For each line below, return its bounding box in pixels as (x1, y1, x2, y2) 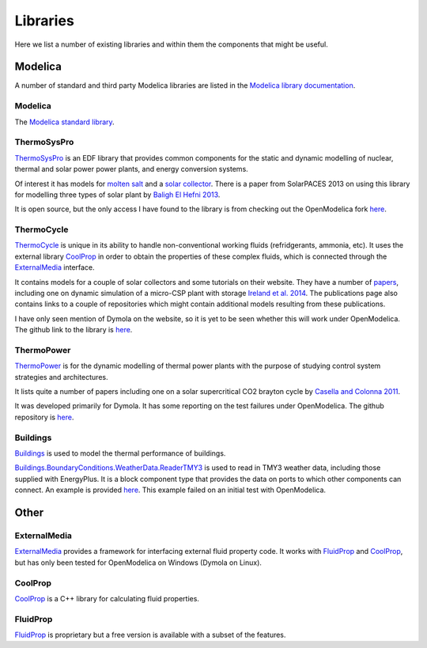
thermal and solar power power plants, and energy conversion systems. (14, 165, 248, 174)
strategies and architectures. (14, 372, 108, 381)
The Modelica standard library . (14, 117, 115, 127)
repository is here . (14, 412, 74, 422)
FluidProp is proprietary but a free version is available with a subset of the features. (14, 630, 286, 640)
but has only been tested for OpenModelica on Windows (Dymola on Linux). (14, 558, 263, 567)
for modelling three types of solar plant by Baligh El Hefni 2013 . (14, 190, 221, 199)
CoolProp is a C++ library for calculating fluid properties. (14, 593, 199, 603)
